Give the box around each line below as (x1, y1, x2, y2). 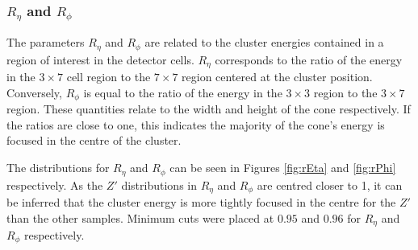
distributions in (121, 176, 197, 193)
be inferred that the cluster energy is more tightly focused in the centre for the (6, 193, 396, 210)
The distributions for (6, 159, 110, 176)
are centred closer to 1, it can (257, 176, 403, 193)
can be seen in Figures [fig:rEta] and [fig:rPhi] (169, 159, 396, 176)
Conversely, (6, 84, 62, 100)
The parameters (6, 34, 85, 51)
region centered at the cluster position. (182, 68, 373, 85)
